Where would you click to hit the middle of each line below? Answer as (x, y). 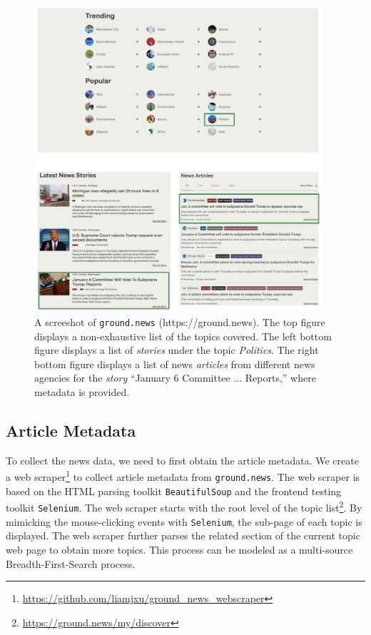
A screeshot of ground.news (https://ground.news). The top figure (180, 322)
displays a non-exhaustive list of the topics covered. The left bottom (183, 336)
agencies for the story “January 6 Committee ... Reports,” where (175, 378)
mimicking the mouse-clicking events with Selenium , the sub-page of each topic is (184, 521)
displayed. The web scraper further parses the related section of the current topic (183, 535)
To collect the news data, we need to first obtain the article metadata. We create (182, 460)
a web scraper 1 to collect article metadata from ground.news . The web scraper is (183, 476)
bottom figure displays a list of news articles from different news (175, 364)
